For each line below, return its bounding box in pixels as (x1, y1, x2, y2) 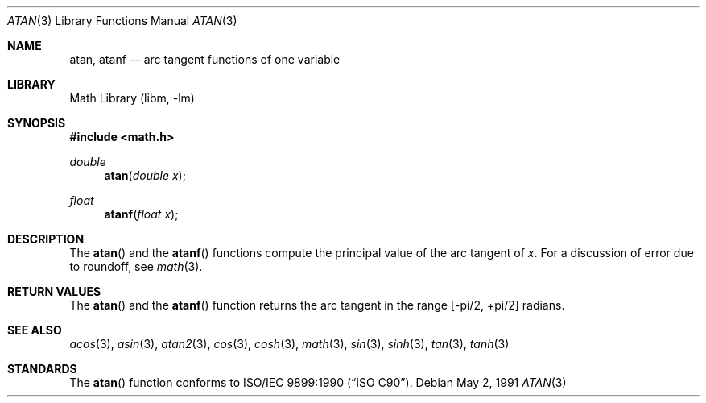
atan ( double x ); (104, 168, 186, 182)
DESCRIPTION (7, 232, 85, 246)
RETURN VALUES (7, 285, 101, 298)
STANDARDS (7, 362, 77, 376)
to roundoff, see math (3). (69, 260, 203, 273)
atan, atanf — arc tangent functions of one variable (69, 52, 341, 66)
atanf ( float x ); (104, 207, 179, 221)
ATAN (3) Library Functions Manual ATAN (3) (7, 14, 237, 27)
